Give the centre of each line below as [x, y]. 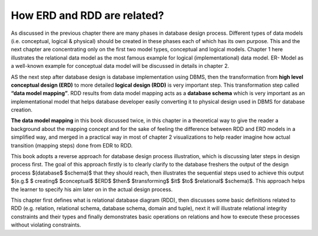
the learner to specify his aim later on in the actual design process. [92, 189]
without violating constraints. [46, 225]
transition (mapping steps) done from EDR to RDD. [72, 145]
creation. [21, 110]
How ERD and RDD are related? [87, 15]
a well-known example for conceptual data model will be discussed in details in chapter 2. [120, 66]
